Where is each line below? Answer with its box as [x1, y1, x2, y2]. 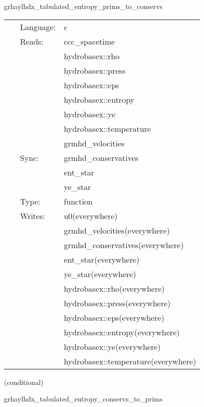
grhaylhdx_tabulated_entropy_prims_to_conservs [4, 1, 163, 11]
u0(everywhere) [64, 210, 118, 222]
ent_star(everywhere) [64, 253, 140, 265]
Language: [20, 21, 56, 33]
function [64, 195, 93, 207]
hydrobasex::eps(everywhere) [64, 311, 164, 323]
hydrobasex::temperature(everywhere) [64, 355, 196, 367]
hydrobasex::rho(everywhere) [64, 282, 165, 294]
